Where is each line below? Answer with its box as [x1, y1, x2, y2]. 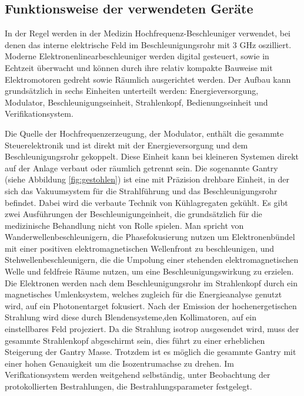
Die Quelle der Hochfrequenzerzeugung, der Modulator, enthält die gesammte [5, 127, 284, 139]
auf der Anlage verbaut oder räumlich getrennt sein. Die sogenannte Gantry [5, 161, 278, 174]
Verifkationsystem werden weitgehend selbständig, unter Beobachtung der [5, 368, 270, 381]
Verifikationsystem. [5, 107, 74, 120]
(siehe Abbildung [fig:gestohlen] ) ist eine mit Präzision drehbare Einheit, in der [5, 173, 289, 185]
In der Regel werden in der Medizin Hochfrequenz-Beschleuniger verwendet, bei [5, 27, 291, 39]
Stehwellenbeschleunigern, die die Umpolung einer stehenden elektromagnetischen [5, 253, 299, 266]
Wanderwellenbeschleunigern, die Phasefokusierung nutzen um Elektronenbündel [5, 231, 295, 243]
